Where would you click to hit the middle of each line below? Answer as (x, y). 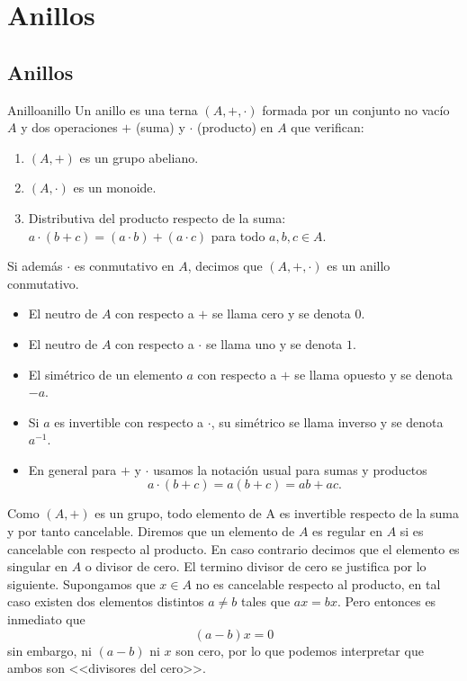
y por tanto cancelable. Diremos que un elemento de (151, 531)
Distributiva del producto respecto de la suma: (157, 217)
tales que (265, 601)
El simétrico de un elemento (105, 374)
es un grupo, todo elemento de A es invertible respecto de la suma (277, 513)
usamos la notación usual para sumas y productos (290, 469)
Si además (35, 266)
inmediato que (46, 619)
